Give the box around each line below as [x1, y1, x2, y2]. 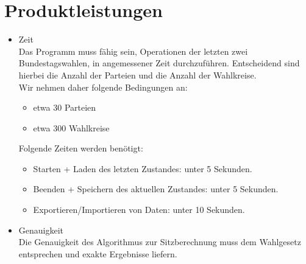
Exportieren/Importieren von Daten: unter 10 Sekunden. [33, 203, 245, 216]
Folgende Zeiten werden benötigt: [18, 142, 143, 155]
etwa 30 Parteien [33, 101, 96, 114]
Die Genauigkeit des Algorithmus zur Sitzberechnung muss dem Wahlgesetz [18, 235, 301, 248]
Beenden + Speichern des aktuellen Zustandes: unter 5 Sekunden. [33, 182, 279, 195]
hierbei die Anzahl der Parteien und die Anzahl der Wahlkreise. [18, 68, 257, 81]
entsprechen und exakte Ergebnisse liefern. [18, 247, 177, 260]
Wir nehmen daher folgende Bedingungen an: [18, 80, 188, 93]
